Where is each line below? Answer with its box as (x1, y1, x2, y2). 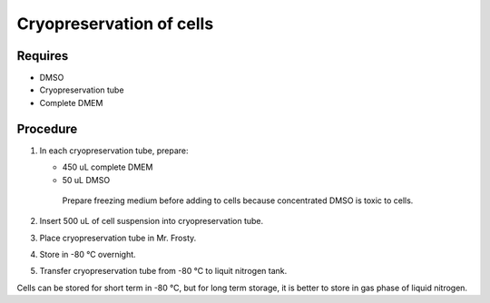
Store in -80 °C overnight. (39, 249, 136, 260)
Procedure (16, 121, 78, 136)
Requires (16, 48, 69, 64)
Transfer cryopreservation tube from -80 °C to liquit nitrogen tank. (39, 266, 288, 277)
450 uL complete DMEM (62, 161, 153, 172)
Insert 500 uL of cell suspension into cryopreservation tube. (39, 216, 264, 227)
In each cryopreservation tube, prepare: (39, 145, 190, 156)
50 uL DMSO (62, 174, 111, 185)
